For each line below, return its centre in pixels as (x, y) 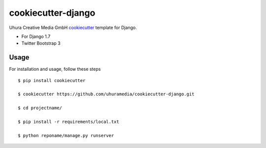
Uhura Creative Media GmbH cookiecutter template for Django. (73, 28)
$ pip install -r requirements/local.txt (68, 121)
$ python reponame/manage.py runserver (66, 135)
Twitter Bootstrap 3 (41, 43)
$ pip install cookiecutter (52, 80)
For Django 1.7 (36, 36)
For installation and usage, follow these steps (55, 69)
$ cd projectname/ (40, 108)
